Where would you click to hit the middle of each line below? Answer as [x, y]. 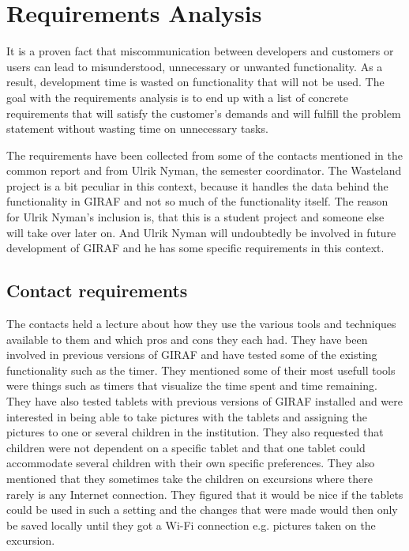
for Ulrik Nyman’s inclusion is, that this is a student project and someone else [195, 217]
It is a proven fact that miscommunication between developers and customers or [200, 51]
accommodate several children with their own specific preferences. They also [191, 463]
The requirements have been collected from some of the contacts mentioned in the [204, 155]
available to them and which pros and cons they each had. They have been [187, 339]
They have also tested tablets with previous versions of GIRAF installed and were [204, 401]
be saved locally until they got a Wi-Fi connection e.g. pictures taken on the [191, 525]
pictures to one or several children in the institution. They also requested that [195, 432]
